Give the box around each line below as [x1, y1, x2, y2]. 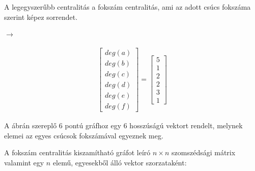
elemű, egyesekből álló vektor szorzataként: [52, 157, 187, 167]
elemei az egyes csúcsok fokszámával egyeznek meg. [4, 130, 163, 140]
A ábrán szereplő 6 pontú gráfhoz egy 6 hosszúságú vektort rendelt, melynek [4, 120, 243, 130]
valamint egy [4, 157, 44, 167]
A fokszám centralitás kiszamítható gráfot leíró [4, 147, 151, 158]
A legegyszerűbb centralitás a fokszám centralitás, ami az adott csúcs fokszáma [4, 2, 251, 12]
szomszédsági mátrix [172, 147, 236, 158]
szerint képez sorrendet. [4, 11, 78, 22]
